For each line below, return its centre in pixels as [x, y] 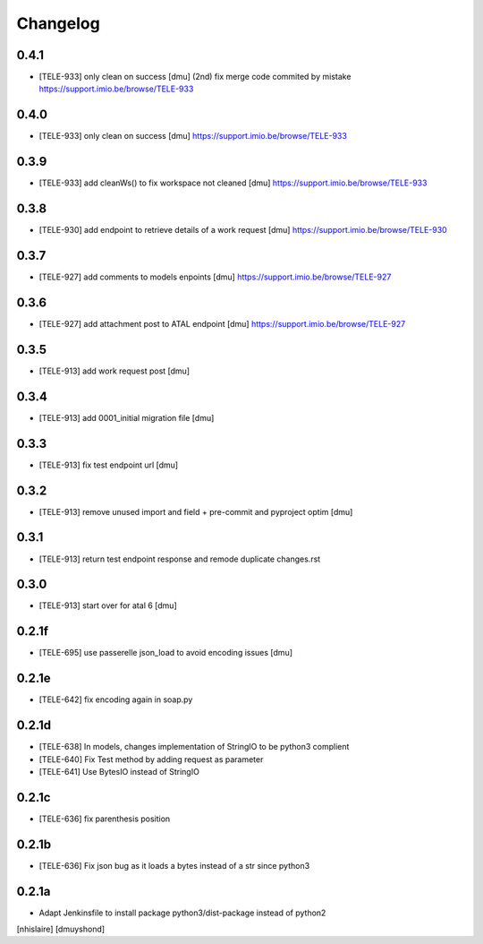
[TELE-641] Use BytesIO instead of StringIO [119, 771]
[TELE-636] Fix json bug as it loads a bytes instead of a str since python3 [174, 865]
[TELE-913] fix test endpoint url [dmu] [109, 465]
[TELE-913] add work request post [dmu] [114, 371]
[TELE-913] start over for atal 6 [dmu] [108, 605]
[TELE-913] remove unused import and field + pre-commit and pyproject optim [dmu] [196, 511]
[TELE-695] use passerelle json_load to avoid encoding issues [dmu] [166, 653]
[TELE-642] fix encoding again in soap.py [116, 699]
